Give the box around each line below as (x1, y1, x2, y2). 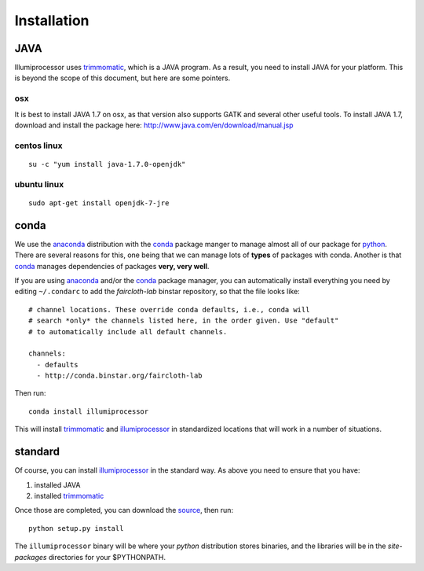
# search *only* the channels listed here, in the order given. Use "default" (28, 316, 339, 326)
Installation (14, 12, 90, 29)
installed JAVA (34, 480, 81, 489)
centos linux (14, 140, 63, 151)
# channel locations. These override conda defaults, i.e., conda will (28, 305, 310, 314)
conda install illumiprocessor (28, 407, 149, 416)
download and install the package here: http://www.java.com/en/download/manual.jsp (14, 120, 294, 130)
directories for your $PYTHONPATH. (48, 552, 166, 562)
